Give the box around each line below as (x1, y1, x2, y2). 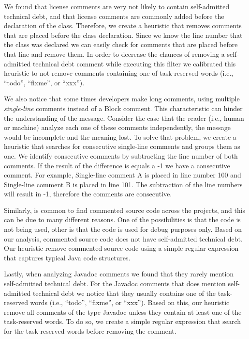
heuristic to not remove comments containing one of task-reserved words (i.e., (4, 68, 234, 78)
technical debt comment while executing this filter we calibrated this (32, 58, 236, 68)
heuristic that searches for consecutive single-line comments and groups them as (4, 141, 240, 151)
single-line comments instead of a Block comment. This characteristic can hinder (4, 103, 243, 113)
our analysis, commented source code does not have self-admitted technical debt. (4, 233, 243, 243)
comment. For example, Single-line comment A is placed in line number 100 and (4, 170, 241, 180)
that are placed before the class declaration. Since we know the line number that (4, 30, 243, 40)
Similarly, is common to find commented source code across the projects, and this (4, 205, 246, 215)
